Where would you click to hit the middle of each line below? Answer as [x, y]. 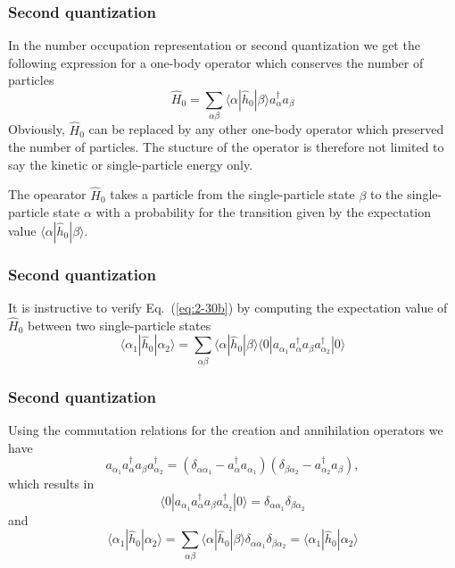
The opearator [47, 194]
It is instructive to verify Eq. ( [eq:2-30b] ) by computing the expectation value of [228, 307]
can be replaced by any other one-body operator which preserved [266, 129]
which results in [51, 484]
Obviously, [37, 129]
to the [386, 194]
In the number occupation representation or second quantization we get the [214, 45]
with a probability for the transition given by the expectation [264, 212]
